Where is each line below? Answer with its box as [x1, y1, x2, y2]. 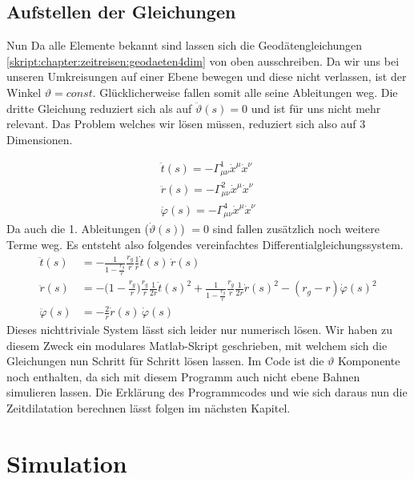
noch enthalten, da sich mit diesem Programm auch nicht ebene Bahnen [6, 368, 360, 384]
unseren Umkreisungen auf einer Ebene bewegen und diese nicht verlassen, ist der [6, 68, 407, 85]
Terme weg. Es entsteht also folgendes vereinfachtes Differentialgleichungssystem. [6, 235, 404, 252]
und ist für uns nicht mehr [251, 99, 381, 116]
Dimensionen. [6, 131, 73, 147]
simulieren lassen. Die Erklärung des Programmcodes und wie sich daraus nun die [6, 384, 408, 401]
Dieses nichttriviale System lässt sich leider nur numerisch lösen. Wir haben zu [6, 321, 393, 337]
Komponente [338, 352, 400, 369]
